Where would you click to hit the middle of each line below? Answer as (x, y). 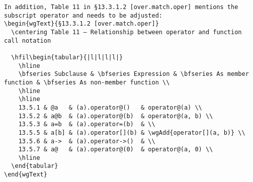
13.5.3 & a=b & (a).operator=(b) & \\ (87, 124)
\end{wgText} (26, 175)
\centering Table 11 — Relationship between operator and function (126, 32)
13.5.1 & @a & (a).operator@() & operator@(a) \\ (110, 107)
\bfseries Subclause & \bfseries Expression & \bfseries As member (134, 74)
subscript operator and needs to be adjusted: (83, 15)
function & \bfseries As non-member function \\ (87, 82)
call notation (28, 40)
